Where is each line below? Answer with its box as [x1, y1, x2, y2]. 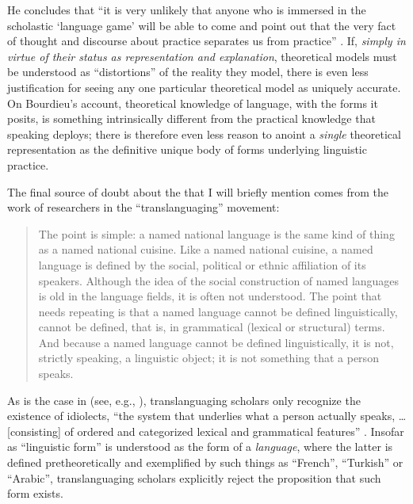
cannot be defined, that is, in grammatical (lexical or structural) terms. [38, 319, 385, 335]
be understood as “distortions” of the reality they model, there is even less [7, 63, 369, 80]
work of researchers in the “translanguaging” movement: [7, 199, 280, 216]
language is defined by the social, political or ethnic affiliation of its [38, 256, 366, 273]
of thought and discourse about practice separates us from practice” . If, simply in [7, 32, 406, 49]
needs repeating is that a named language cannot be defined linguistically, [38, 303, 398, 319]
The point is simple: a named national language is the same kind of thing [38, 225, 395, 242]
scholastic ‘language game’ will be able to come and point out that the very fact [7, 17, 396, 33]
